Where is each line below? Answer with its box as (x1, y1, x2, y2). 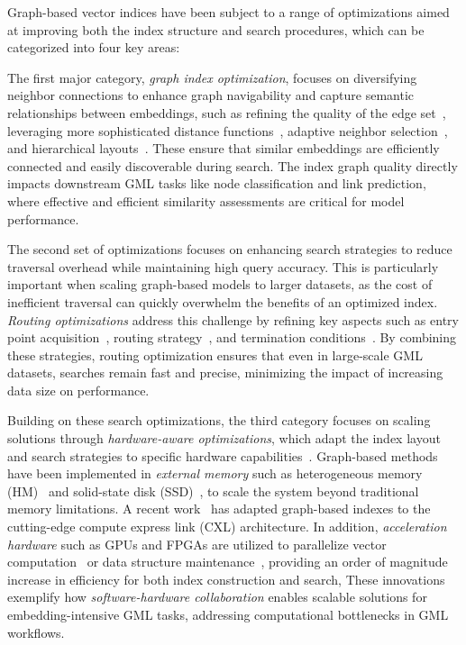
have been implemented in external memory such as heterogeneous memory (7, 464, 423, 483)
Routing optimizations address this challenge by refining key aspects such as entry (7, 310, 459, 329)
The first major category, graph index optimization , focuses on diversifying (7, 68, 417, 86)
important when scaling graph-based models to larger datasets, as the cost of (7, 275, 433, 294)
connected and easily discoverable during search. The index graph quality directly (7, 156, 458, 175)
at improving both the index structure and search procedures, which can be (7, 20, 425, 39)
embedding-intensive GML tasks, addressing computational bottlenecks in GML (7, 605, 449, 623)
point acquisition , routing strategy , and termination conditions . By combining (7, 328, 457, 347)
